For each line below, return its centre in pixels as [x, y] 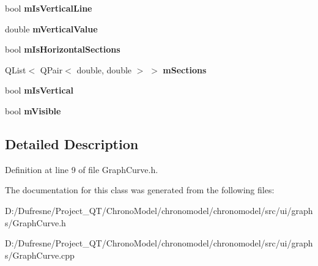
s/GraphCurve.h [35, 222]
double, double [104, 69]
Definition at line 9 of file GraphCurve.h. [82, 169]
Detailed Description [72, 143]
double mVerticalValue [51, 28]
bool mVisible [33, 110]
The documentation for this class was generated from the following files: [140, 190]
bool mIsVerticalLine [49, 8]
